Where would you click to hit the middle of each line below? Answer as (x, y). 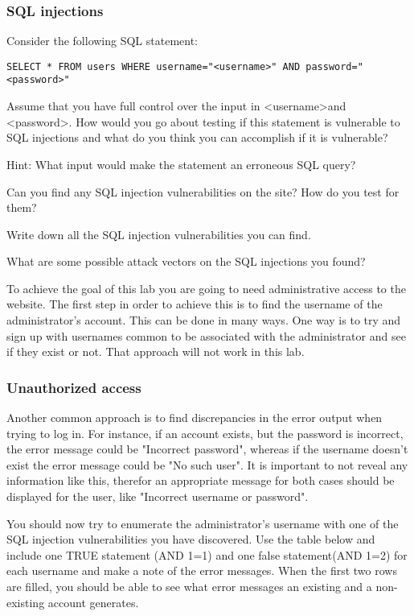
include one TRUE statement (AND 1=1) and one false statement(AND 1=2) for (207, 554)
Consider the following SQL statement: (102, 41)
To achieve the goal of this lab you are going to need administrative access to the (206, 288)
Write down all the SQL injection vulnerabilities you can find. (159, 234)
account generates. (93, 602)
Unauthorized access (74, 387)
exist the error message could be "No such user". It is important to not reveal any (207, 464)
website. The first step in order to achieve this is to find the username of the (195, 304)
